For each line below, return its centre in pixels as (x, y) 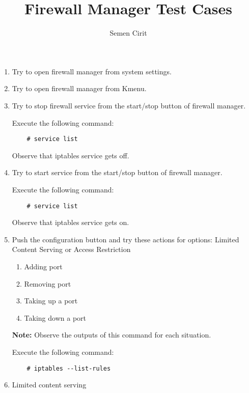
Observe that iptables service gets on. (71, 222)
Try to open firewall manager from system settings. (92, 71)
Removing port (48, 283)
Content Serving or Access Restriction (71, 249)
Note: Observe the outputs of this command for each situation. (112, 335)
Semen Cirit (128, 33)
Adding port (43, 266)
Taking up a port (51, 301)
